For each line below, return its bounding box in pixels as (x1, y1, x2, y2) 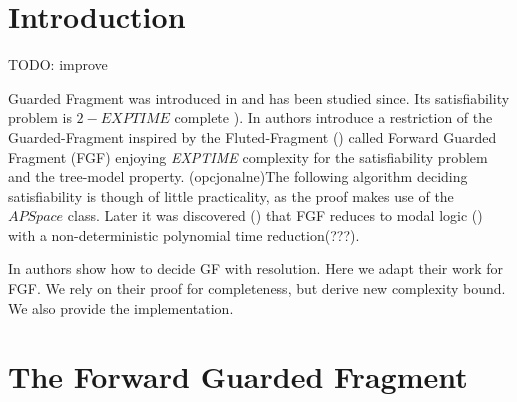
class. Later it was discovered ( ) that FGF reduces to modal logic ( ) (67, 205, 483, 226)
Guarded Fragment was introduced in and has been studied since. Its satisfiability (8, 87, 510, 108)
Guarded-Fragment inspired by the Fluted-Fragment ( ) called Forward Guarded (8, 126, 497, 147)
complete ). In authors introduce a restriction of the (174, 107, 493, 128)
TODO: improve (8, 54, 108, 75)
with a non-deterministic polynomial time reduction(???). (8, 224, 360, 245)
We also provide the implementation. (8, 297, 234, 318)
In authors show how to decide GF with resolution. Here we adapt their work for (8, 258, 504, 279)
